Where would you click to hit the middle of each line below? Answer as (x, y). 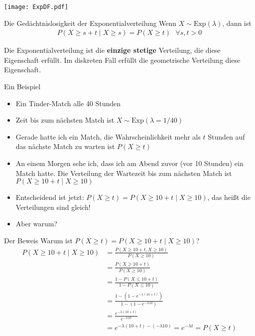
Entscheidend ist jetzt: (50, 197)
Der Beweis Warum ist (38, 240)
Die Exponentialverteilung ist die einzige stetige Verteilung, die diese (112, 50)
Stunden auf (226, 136)
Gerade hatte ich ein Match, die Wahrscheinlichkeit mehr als (108, 136)
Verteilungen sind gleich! (53, 207)
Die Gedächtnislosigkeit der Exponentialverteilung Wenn (90, 23)
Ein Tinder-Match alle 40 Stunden (68, 103)
